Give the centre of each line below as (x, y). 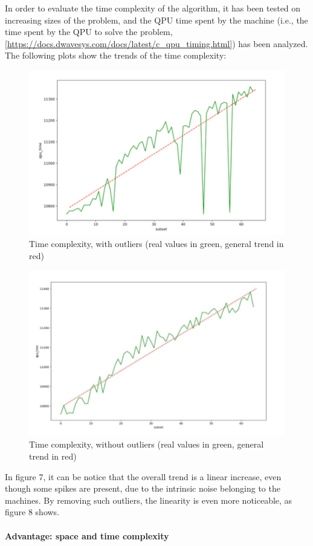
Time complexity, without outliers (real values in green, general (147, 444)
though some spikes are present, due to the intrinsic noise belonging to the (143, 488)
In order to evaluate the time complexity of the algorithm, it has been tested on (153, 8)
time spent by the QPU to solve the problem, (89, 32)
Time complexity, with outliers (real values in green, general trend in (156, 244)
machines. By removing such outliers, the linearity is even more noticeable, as (149, 500)
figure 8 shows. (32, 512)
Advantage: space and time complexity (87, 535)
